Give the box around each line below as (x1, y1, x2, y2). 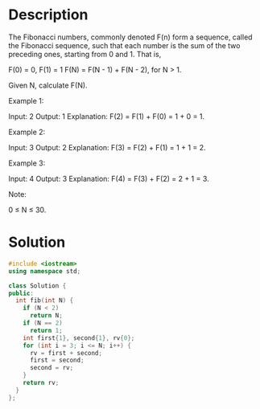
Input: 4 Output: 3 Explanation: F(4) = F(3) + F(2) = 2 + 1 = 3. (8, 174, 209, 183)
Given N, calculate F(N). (8, 80, 88, 90)
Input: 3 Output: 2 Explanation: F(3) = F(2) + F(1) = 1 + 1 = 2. (8, 142, 207, 152)
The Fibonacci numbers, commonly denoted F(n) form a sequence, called (8, 32, 253, 42)
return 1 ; (29, 326, 63, 334)
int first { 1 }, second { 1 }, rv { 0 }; (23, 333, 135, 342)
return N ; (29, 312, 63, 320)
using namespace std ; (8, 267, 81, 275)
